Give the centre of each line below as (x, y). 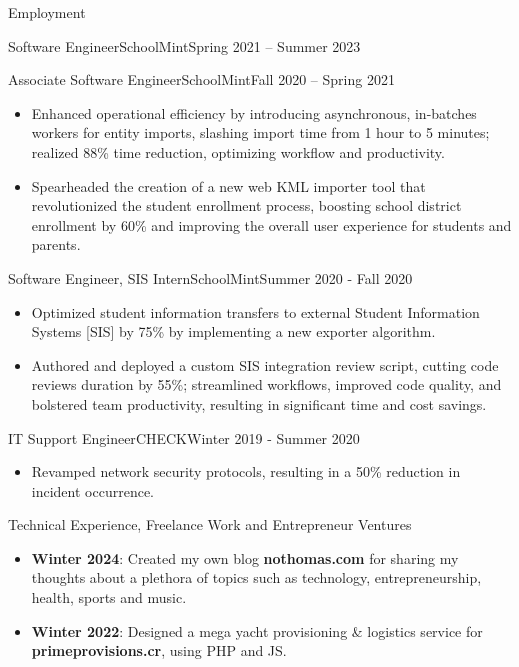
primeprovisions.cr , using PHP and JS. (159, 650)
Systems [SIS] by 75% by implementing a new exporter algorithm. (233, 331)
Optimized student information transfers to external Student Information (255, 311)
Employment (47, 12)
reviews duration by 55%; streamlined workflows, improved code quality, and (266, 384)
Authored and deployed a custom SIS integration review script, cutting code (265, 364)
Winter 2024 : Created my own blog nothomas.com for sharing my (245, 557)
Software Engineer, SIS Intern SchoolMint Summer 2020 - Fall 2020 (210, 277)
